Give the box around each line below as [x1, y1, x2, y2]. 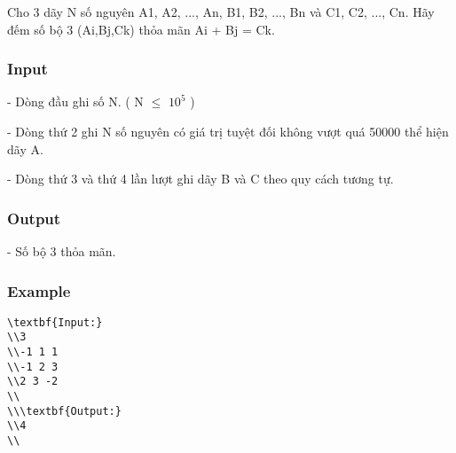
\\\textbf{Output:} [7, 404, 122, 418]
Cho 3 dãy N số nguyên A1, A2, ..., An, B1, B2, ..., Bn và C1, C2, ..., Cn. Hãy [7, 3, 435, 20]
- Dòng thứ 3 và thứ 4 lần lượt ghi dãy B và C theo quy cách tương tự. [7, 169, 394, 188]
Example [7, 279, 71, 301]
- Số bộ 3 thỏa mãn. [7, 242, 116, 260]
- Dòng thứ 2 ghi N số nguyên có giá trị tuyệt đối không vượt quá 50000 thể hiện [7, 122, 449, 140]
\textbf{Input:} [7, 316, 103, 329]
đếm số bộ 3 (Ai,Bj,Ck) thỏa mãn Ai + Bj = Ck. [7, 20, 275, 38]
